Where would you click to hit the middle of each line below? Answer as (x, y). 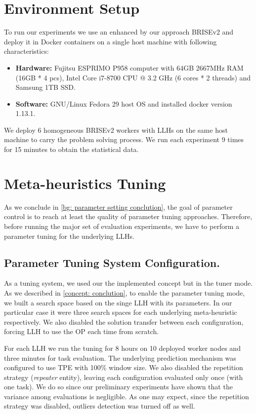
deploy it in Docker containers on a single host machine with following (110, 41)
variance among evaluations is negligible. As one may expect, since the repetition (127, 396)
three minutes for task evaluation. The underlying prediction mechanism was (120, 358)
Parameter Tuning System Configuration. (112, 262)
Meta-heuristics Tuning (85, 183)
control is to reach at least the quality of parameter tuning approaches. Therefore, (128, 216)
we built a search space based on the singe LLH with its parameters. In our (118, 302)
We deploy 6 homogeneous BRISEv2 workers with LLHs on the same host (116, 130)
